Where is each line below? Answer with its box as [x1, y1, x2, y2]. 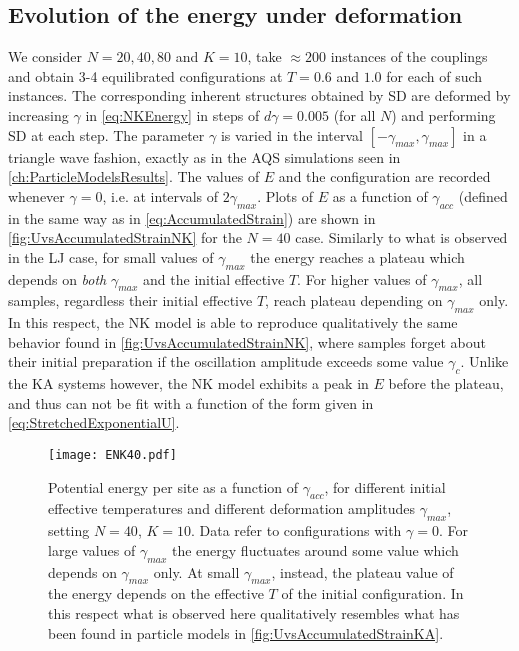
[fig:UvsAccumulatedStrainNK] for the [8, 227, 242, 248]
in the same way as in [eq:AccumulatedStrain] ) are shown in [8, 207, 376, 228]
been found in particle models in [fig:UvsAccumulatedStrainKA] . [48, 622, 444, 643]
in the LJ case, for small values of [8, 246, 214, 267]
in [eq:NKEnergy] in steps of [85, 104, 260, 125]
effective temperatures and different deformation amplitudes [48, 498, 416, 519]
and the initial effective [143, 268, 285, 289]
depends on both [8, 268, 107, 289]
